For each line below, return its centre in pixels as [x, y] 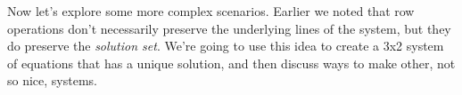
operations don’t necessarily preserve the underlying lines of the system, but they [229, 28]
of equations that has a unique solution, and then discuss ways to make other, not [231, 63]
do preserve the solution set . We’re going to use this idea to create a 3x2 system [226, 46]
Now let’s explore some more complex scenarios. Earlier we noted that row [211, 11]
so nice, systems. [52, 80]
